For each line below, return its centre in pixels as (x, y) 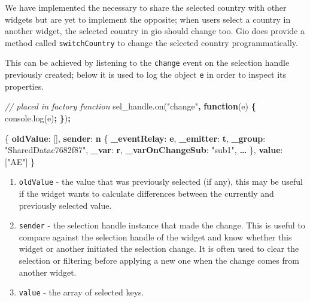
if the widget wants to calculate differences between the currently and (146, 193)
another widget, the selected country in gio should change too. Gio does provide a (155, 31)
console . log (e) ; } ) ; (38, 118)
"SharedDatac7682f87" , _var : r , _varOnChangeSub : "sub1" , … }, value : (144, 150)
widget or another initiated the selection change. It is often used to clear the (159, 248)
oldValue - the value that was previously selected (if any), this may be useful (161, 181)
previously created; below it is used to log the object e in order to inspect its (146, 74)
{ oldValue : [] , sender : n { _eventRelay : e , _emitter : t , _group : (135, 138)
